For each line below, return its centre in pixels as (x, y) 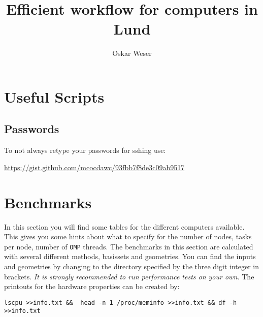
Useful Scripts (54, 96)
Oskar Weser (132, 53)
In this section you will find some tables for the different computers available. (124, 226)
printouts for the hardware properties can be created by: (92, 286)
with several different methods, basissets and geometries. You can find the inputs (130, 256)
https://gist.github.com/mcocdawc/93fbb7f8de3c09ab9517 (94, 167)
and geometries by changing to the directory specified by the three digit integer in (132, 266)
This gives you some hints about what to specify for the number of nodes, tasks (128, 236)
